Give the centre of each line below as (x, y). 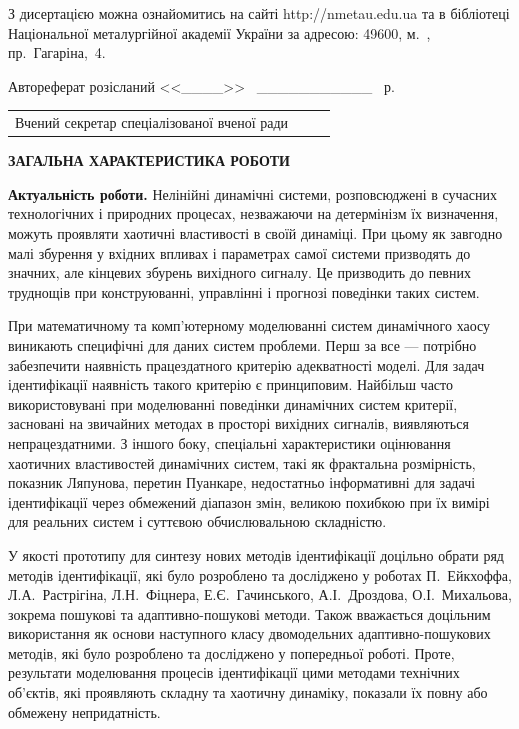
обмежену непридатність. (84, 711)
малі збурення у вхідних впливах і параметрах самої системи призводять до (239, 252)
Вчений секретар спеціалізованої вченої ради (152, 122)
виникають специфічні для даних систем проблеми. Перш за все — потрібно (242, 344)
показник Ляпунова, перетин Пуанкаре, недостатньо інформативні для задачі (242, 482)
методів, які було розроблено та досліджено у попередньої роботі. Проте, (231, 652)
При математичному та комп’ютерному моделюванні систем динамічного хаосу (249, 325)
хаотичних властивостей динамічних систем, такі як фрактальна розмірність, (242, 462)
